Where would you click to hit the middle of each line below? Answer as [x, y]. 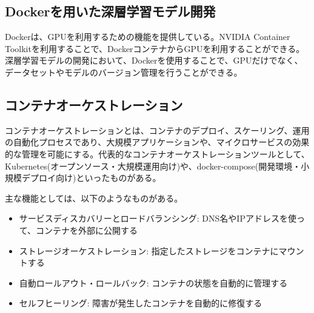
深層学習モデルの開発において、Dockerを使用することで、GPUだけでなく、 [154, 60]
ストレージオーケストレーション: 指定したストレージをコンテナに [149, 250]
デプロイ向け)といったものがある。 [91, 178]
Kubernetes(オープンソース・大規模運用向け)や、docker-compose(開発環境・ [153, 166]
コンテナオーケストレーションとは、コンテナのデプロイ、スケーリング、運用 [157, 130]
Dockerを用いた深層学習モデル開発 [110, 11]
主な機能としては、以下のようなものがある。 [94, 198]
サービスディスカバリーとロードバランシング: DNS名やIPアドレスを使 [158, 218]
